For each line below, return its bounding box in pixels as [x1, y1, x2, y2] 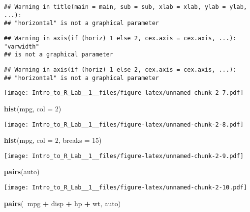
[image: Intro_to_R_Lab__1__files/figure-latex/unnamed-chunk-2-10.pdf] [4, 184, 247, 191]
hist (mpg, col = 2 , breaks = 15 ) [4, 135, 102, 145]
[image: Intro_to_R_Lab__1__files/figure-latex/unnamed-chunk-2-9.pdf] [4, 152, 244, 159]
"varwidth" [4, 43, 39, 50]
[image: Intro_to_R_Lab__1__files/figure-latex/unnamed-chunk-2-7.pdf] [4, 89, 244, 97]
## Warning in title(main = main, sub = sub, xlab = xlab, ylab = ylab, [4, 3, 247, 10]
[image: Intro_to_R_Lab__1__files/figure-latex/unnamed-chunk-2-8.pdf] [4, 121, 244, 128]
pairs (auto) [4, 166, 40, 177]
